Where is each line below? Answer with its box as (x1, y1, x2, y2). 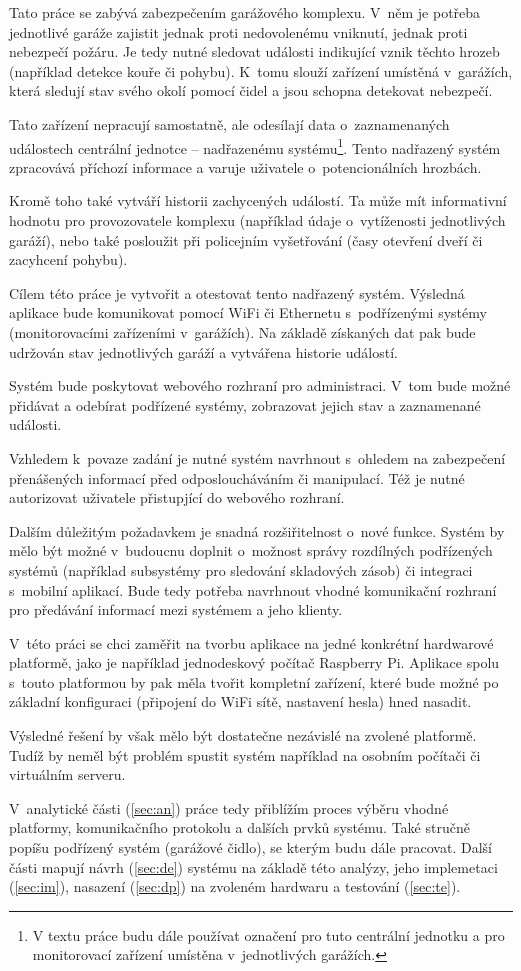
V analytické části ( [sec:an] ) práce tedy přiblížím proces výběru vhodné (9, 797, 449, 818)
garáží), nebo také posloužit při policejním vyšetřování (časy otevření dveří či (9, 229, 483, 250)
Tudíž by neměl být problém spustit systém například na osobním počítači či (9, 744, 481, 765)
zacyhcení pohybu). (9, 249, 128, 270)
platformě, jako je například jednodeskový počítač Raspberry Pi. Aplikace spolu (9, 652, 500, 673)
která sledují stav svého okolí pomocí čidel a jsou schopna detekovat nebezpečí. (9, 80, 493, 101)
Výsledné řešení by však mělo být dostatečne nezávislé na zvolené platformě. (9, 725, 477, 746)
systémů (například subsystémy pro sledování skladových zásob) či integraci (9, 559, 473, 580)
